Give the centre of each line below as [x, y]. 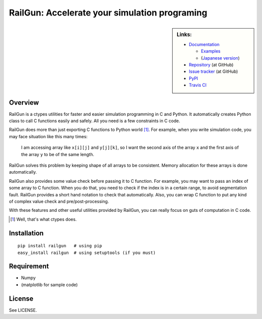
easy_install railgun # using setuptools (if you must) [87, 253]
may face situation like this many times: [48, 136]
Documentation [204, 44]
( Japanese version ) [221, 58]
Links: [184, 34]
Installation [26, 233]
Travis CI [198, 85]
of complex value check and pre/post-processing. [59, 201]
